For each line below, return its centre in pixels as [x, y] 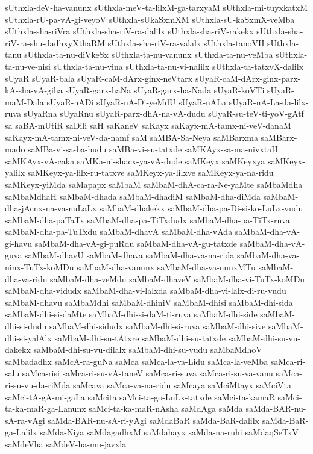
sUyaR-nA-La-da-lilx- [269, 101]
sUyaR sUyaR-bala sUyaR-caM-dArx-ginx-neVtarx [99, 78]
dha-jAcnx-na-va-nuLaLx [51, 208]
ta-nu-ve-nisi [28, 66]
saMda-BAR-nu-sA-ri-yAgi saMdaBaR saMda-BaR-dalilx [154, 420]
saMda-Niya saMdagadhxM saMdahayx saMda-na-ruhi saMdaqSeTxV [169, 432]
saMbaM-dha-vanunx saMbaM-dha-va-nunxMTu [166, 267]
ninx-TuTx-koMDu [40, 267]
